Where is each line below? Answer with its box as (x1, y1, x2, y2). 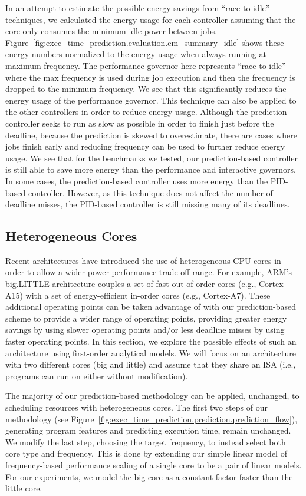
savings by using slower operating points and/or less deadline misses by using (5, 323, 285, 336)
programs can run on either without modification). (5, 369, 188, 382)
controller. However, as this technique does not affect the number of (28, 186, 273, 199)
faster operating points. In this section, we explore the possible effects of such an (5, 335, 297, 348)
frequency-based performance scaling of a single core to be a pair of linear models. (5, 458, 302, 471)
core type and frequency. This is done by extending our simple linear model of (5, 447, 287, 459)
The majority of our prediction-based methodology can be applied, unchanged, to (5, 389, 300, 402)
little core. (5, 482, 42, 494)
